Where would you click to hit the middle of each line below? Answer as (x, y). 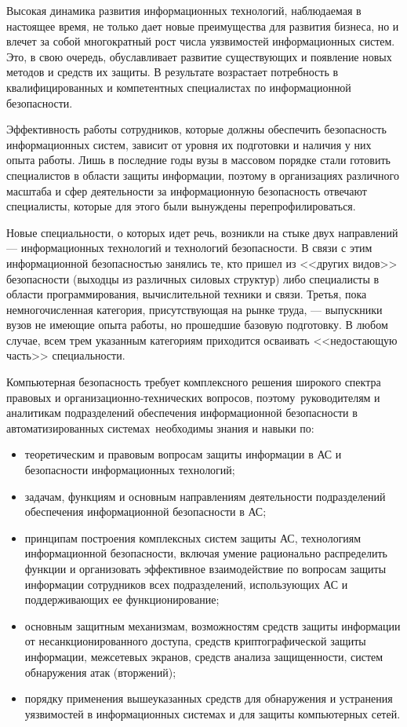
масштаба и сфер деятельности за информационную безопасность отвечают (187, 190)
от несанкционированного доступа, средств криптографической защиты (195, 641)
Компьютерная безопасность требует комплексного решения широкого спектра (194, 382)
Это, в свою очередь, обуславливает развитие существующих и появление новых (199, 56)
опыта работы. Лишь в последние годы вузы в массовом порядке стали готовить (198, 160)
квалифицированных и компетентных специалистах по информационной (179, 87)
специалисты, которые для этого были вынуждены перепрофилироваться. (181, 206)
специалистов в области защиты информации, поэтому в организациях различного (203, 175)
